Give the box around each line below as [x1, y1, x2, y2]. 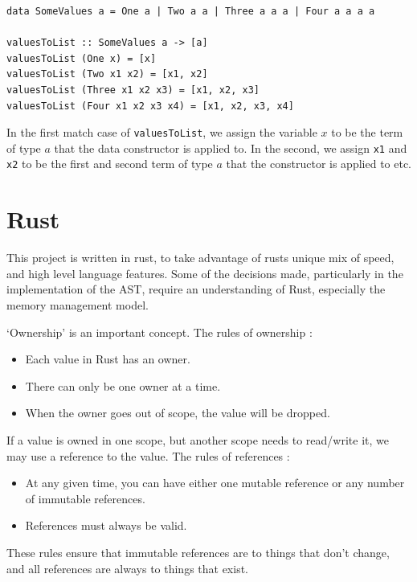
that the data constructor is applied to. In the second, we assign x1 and [54, 139, 407, 156]
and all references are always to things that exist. [6, 559, 249, 576]
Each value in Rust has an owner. [25, 350, 190, 367]
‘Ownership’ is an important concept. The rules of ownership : [6, 323, 313, 340]
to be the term [331, 124, 403, 141]
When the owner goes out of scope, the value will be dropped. [25, 404, 330, 421]
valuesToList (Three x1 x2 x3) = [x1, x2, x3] [6, 84, 260, 96]
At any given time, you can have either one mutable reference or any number [25, 474, 405, 491]
